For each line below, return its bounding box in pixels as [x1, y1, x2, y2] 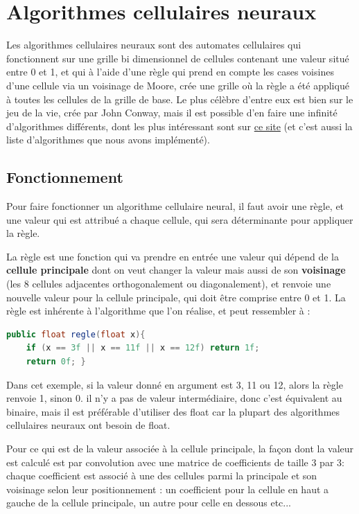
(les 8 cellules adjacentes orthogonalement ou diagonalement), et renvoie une [6, 276, 331, 291]
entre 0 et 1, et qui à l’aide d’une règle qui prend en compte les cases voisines [6, 64, 334, 79]
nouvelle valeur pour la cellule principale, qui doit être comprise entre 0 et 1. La [6, 290, 346, 304]
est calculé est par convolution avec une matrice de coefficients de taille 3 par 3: [6, 454, 344, 469]
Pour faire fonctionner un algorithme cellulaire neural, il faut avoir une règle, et [6, 199, 344, 213]
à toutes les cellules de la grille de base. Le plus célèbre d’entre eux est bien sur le [6, 91, 353, 106]
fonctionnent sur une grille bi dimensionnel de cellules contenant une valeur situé [6, 51, 349, 65]
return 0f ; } [26, 357, 86, 367]
